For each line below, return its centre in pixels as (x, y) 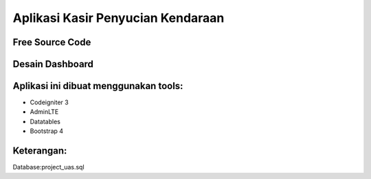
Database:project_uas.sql (49, 167)
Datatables (45, 121)
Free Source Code (52, 42)
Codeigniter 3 (49, 102)
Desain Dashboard (53, 64)
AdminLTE (44, 112)
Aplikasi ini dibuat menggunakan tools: (98, 86)
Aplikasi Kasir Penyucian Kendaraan (119, 18)
